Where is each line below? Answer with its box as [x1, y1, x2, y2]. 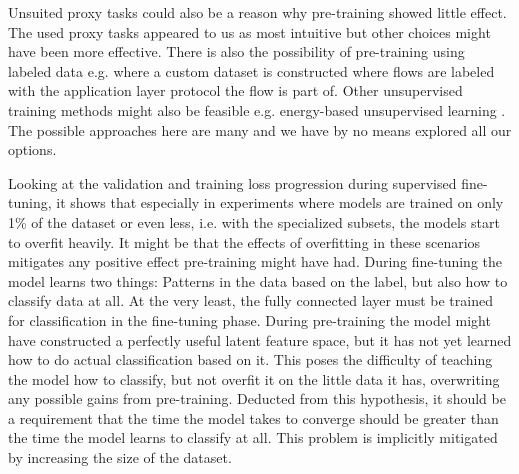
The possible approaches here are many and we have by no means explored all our [8, 119, 512, 140]
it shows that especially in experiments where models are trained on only [56, 192, 504, 213]
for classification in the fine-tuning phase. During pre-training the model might [8, 309, 491, 330]
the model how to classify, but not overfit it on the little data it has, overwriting [8, 368, 500, 389]
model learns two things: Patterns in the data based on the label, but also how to [8, 270, 508, 291]
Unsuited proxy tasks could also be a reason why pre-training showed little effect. [8, 2, 507, 22]
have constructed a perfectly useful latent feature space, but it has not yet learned [8, 329, 512, 350]
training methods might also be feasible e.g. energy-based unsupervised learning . [8, 99, 506, 120]
